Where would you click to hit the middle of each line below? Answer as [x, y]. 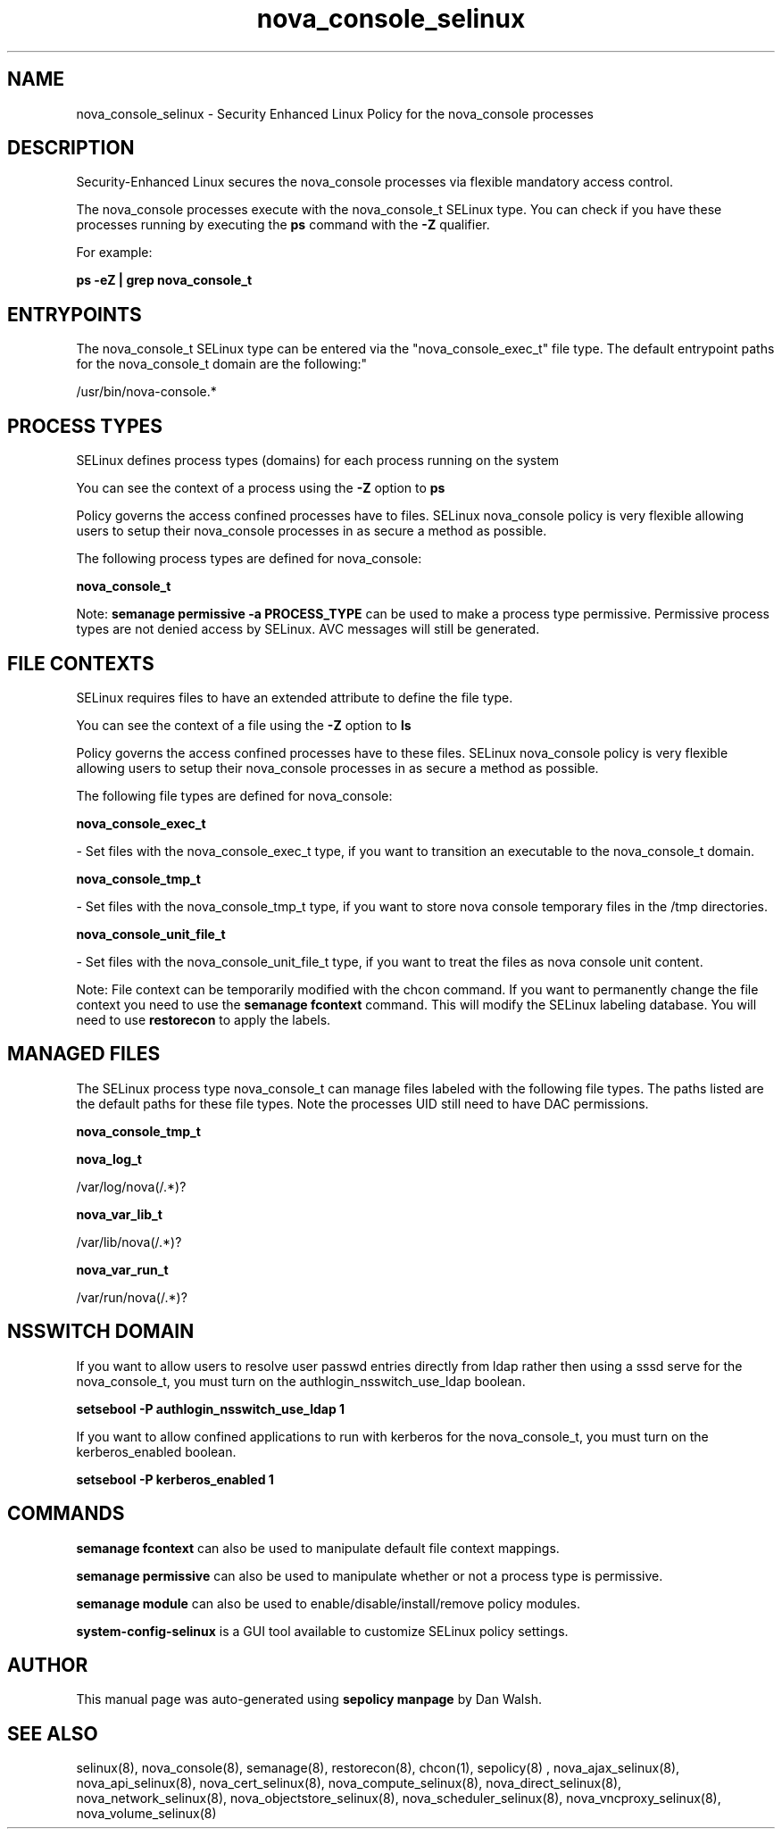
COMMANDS [66, 1514]
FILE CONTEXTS [81, 663]
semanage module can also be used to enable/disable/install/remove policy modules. [329, 1603]
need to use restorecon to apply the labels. [204, 1019]
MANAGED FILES [84, 1054]
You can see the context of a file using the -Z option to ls [244, 725]
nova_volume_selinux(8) [146, 1814]
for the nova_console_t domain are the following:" [222, 364]
